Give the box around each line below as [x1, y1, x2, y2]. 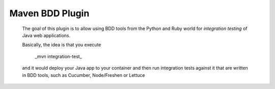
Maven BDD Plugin [9, 8, 90, 19]
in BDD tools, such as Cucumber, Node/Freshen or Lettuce [22, 72, 145, 78]
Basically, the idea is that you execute [22, 42, 101, 48]
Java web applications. [22, 32, 71, 38]
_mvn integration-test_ [35, 53, 82, 60]
